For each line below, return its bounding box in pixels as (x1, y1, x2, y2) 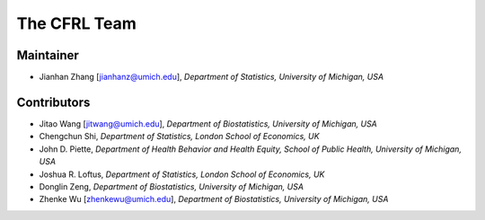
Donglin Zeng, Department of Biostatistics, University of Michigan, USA (39, 180, 304, 192)
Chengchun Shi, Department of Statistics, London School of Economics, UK (39, 131, 320, 142)
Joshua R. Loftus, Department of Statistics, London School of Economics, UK (39, 169, 325, 180)
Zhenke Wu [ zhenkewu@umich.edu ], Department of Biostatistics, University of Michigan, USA (39, 194, 389, 205)
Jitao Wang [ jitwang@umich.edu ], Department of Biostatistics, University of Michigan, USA (39, 118, 377, 129)
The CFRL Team (16, 13, 137, 33)
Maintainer (16, 48, 80, 63)
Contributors (16, 94, 91, 110)
